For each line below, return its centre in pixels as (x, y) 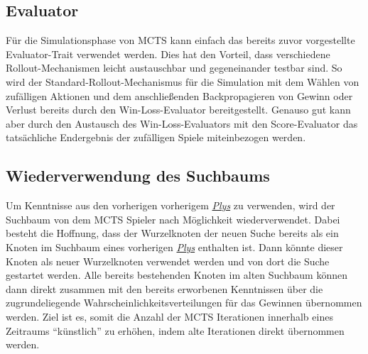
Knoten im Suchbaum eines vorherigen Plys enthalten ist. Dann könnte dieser (174, 247)
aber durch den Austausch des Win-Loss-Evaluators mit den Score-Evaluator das (182, 123)
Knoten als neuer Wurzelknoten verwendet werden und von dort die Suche (168, 261)
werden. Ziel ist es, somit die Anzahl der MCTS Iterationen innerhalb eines (169, 316)
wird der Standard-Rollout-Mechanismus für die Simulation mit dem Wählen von (183, 81)
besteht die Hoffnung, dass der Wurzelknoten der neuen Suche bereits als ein (172, 233)
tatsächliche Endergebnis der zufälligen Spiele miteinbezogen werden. (156, 137)
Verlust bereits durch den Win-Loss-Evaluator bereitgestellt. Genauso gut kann (178, 110)
